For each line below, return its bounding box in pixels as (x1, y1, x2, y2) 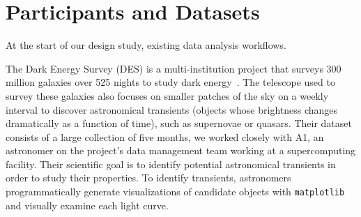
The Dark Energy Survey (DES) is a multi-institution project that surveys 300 (6, 61, 341, 75)
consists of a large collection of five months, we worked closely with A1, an (6, 129, 324, 144)
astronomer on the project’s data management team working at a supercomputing (6, 143, 356, 158)
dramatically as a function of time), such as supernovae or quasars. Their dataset (6, 116, 352, 130)
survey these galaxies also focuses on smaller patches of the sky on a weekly (6, 88, 329, 103)
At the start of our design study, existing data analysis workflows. (6, 38, 286, 52)
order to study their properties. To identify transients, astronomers (6, 170, 291, 185)
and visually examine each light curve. (6, 197, 169, 212)
